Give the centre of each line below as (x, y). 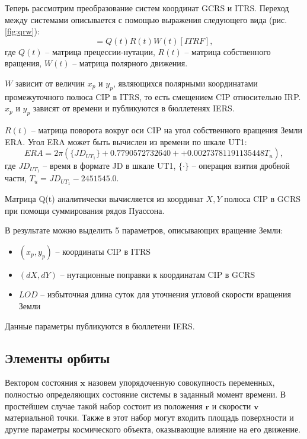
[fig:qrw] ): (22, 31)
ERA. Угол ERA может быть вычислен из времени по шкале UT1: (126, 141)
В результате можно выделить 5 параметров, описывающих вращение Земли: (144, 230)
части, (16, 178)
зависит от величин (50, 83)
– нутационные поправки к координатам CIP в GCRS (158, 274)
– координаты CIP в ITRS (103, 251)
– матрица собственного (228, 51)
